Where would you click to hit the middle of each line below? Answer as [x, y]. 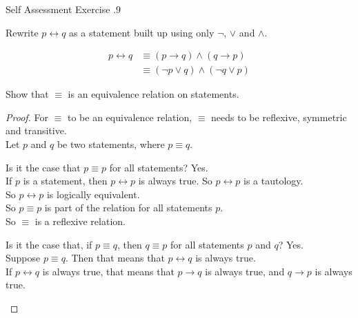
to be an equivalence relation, [130, 117]
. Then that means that [115, 258]
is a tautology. [274, 181]
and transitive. [36, 130]
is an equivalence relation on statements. [153, 94]
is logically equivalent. [93, 194]
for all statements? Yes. [159, 167]
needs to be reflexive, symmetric [279, 117]
